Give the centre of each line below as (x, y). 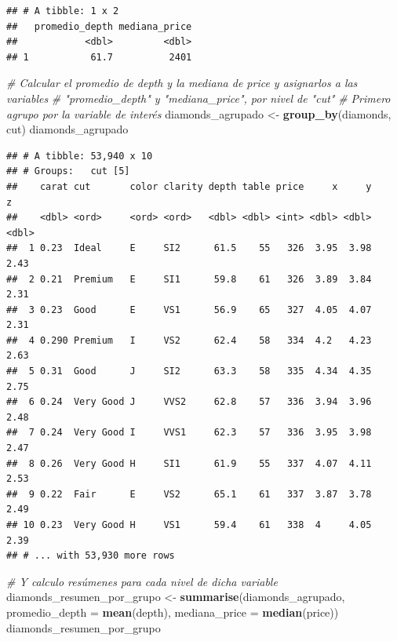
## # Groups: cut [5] (68, 171)
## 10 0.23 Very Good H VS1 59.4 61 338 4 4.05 (189, 525)
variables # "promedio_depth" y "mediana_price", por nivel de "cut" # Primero (198, 98)
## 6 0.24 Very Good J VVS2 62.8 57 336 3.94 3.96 (189, 402)
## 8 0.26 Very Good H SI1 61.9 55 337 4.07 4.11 (189, 463)
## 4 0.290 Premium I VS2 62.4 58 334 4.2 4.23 (189, 340)
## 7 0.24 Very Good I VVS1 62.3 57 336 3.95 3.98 (189, 433)
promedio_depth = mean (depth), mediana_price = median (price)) (173, 612)
